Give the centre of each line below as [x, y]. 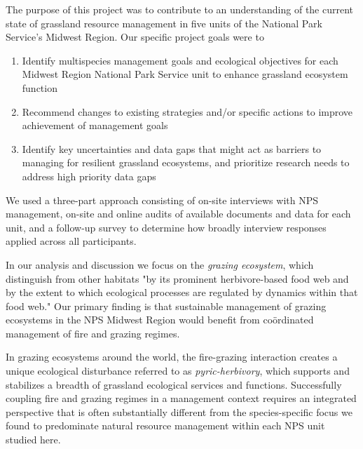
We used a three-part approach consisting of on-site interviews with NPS [162, 200]
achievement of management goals [95, 125]
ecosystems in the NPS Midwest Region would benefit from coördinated [160, 320]
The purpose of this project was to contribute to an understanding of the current [180, 9]
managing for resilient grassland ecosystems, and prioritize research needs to [186, 162]
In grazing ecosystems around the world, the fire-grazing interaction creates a [172, 357]
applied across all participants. [71, 241]
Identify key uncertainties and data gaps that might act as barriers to [172, 148]
